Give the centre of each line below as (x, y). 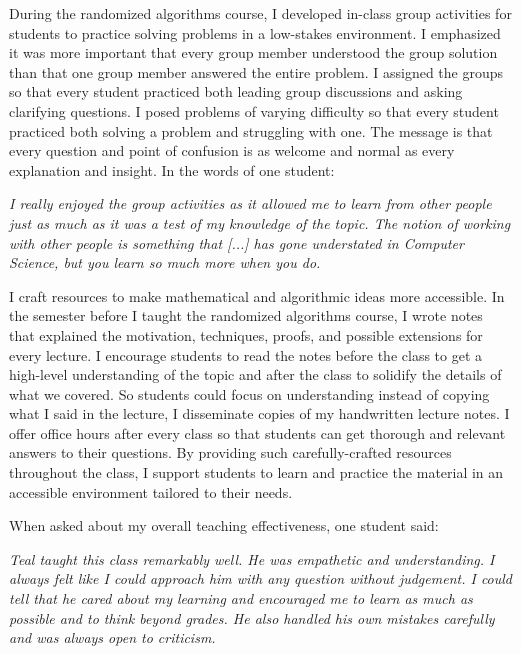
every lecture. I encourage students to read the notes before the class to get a (246, 354)
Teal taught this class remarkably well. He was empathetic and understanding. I (252, 558)
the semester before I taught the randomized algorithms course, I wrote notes (246, 315)
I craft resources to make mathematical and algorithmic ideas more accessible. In (257, 295)
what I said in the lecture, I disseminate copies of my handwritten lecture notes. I (259, 413)
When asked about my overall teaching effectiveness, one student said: (224, 525)
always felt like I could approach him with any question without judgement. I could (261, 578)
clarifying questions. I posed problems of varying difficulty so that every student (254, 110)
